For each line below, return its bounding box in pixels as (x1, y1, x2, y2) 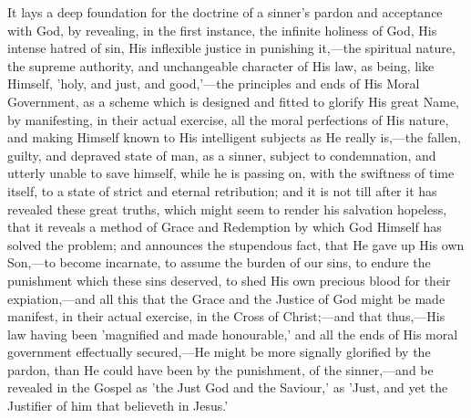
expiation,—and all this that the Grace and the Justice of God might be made (7, 288, 445, 308)
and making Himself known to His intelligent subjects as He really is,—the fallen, (7, 128, 461, 147)
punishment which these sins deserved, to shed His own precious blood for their (7, 270, 451, 289)
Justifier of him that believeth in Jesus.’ (7, 396, 229, 415)
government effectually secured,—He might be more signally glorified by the (7, 342, 431, 361)
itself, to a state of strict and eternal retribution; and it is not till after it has (7, 181, 437, 200)
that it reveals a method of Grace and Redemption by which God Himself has (7, 217, 442, 236)
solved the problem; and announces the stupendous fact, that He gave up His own (7, 235, 465, 254)
